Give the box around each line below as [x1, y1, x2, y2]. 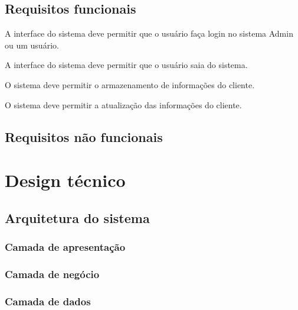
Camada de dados [5, 293, 91, 308]
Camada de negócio [5, 266, 100, 281]
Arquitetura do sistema [5, 208, 150, 227]
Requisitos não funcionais [5, 127, 163, 146]
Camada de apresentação [5, 240, 126, 254]
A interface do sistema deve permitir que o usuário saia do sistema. [5, 59, 248, 71]
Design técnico [5, 168, 126, 192]
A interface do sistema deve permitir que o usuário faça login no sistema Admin [5, 27, 293, 40]
